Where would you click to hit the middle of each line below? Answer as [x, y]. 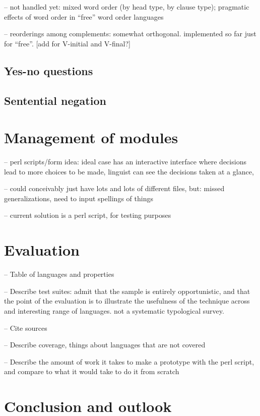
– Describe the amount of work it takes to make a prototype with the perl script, [129, 361]
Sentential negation [55, 100]
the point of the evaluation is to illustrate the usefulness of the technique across [127, 301]
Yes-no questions [49, 70]
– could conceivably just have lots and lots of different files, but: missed [114, 188]
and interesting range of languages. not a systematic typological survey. [114, 310]
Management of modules [91, 137]
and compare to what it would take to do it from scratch [92, 371]
